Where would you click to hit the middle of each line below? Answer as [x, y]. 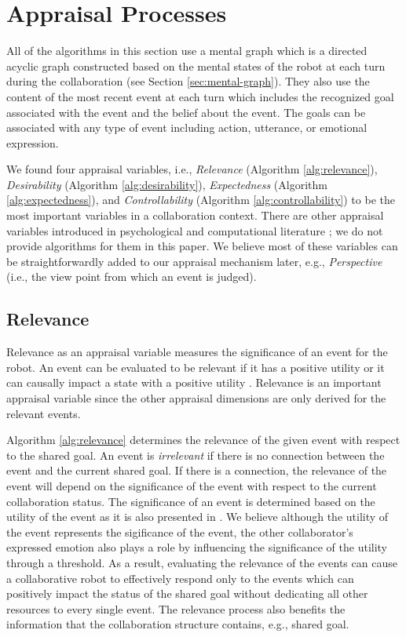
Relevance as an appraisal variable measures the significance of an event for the [197, 352]
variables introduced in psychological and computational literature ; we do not [195, 230]
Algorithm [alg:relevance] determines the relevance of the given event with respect [203, 440]
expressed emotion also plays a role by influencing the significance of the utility [197, 547]
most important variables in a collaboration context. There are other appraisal [195, 215]
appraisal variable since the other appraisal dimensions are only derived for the [196, 398]
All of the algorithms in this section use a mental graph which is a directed [187, 51]
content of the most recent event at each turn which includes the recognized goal [200, 96]
